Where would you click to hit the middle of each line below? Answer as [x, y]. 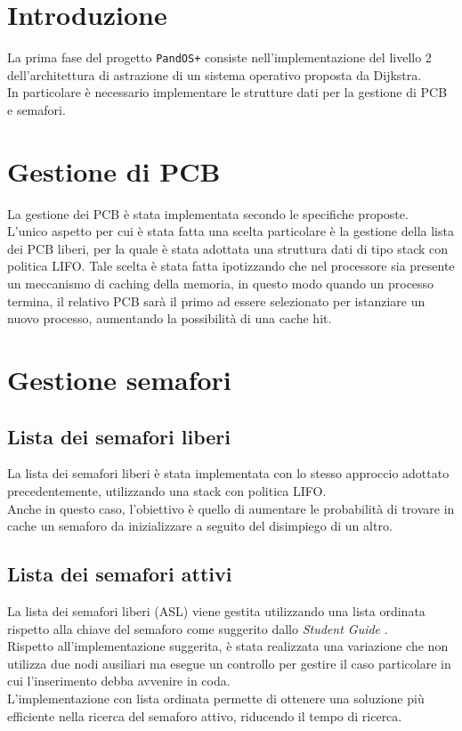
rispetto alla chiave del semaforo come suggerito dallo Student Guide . [198, 628]
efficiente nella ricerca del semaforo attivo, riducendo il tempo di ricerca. [205, 715]
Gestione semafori [119, 380]
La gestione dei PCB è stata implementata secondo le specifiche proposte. [208, 213]
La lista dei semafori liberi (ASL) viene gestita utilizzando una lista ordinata [216, 611]
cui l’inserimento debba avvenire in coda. [119, 681]
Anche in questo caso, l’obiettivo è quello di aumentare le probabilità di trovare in [231, 508]
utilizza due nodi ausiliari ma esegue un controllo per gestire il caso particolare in [229, 663]
